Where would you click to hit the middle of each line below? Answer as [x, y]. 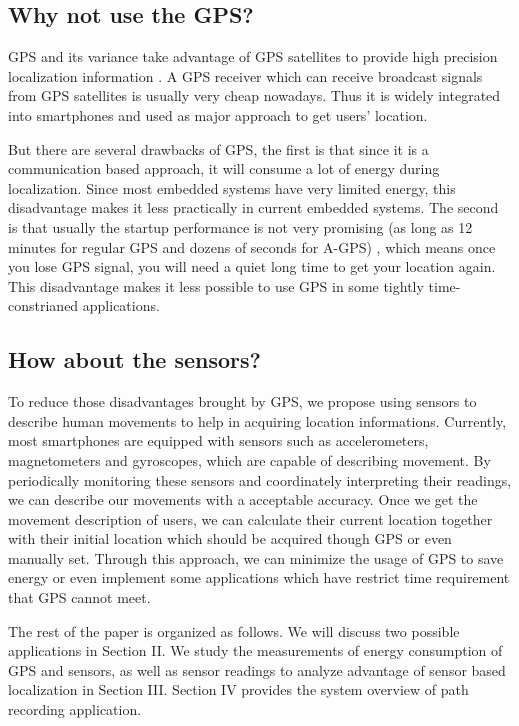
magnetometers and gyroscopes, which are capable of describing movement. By [249, 459]
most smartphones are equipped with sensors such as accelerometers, [218, 440]
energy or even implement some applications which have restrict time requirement [259, 577]
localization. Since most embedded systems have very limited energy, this [232, 187]
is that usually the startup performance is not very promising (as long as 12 [240, 226]
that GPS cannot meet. [79, 597]
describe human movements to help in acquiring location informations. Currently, [257, 420]
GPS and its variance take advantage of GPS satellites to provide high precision [253, 56]
